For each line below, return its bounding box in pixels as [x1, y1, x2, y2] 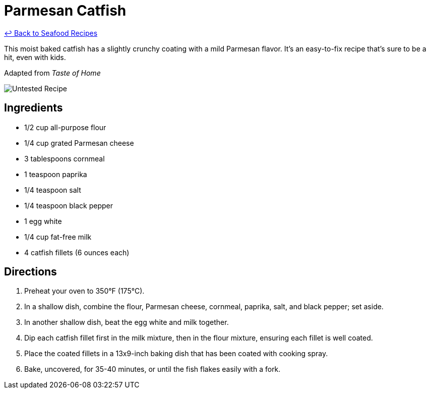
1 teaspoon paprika [24, 170, 87, 179]
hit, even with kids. [4, 52, 66, 62]
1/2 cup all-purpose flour [24, 123, 106, 132]
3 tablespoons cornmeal [24, 154, 105, 163]
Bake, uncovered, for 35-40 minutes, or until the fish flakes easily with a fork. [24, 365, 281, 374]
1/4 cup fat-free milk [24, 232, 92, 241]
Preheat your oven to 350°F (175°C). [24, 287, 145, 296]
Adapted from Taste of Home [4, 68, 101, 77]
